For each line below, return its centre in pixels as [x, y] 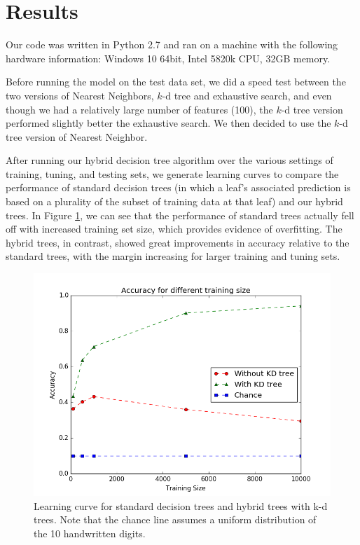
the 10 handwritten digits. [90, 533]
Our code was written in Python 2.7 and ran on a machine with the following [172, 44]
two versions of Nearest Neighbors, [80, 95]
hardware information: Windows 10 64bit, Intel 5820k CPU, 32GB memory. [168, 58]
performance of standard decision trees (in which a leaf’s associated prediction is [178, 187]
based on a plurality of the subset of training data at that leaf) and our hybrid [174, 201]
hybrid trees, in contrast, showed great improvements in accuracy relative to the [178, 242]
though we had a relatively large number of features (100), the [139, 109]
